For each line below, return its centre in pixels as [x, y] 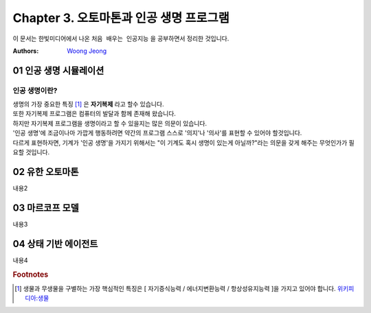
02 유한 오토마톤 [46, 172]
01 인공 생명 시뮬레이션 [58, 70]
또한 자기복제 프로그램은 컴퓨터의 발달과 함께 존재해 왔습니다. [94, 114]
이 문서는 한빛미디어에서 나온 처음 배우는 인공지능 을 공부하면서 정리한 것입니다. [121, 38]
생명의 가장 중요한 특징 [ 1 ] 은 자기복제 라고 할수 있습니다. [88, 104]
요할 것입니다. [31, 152]
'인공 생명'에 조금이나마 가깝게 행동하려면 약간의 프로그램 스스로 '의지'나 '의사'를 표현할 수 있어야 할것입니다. [157, 133]
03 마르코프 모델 [46, 208]
